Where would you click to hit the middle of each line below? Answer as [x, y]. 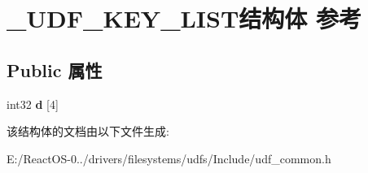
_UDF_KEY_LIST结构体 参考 [184, 18]
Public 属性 [55, 69]
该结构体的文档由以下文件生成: [88, 131]
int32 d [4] [33, 104]
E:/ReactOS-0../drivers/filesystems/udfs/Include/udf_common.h [169, 158]
